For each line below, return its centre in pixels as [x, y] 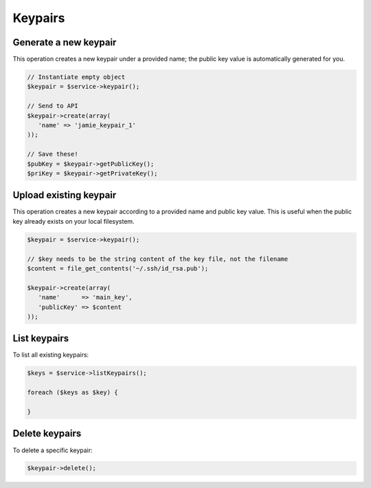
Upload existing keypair [65, 195]
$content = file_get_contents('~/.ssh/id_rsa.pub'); [118, 268]
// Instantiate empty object [76, 77]
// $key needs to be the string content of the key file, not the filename [158, 259]
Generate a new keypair [65, 42]
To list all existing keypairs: [51, 355]
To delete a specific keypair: [53, 450]
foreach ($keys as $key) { [72, 393]
